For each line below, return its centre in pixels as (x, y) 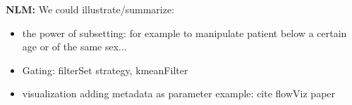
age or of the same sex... (74, 47)
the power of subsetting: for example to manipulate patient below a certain (184, 33)
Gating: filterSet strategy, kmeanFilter (105, 70)
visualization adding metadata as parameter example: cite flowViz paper (179, 93)
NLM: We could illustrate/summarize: (90, 9)
